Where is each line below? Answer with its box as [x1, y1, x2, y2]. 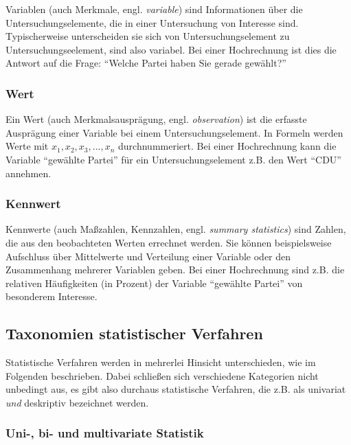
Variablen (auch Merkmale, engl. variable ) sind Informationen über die [5, 2, 303, 16]
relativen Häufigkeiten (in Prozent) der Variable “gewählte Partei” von [5, 275, 303, 290]
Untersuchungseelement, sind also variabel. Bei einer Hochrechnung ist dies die [5, 42, 337, 56]
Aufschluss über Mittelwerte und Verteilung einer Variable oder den [5, 249, 291, 263]
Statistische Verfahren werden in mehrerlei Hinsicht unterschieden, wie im [5, 355, 316, 369]
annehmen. [5, 166, 52, 180]
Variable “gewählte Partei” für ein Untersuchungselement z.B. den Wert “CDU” [5, 152, 341, 166]
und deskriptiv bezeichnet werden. [5, 395, 149, 409]
